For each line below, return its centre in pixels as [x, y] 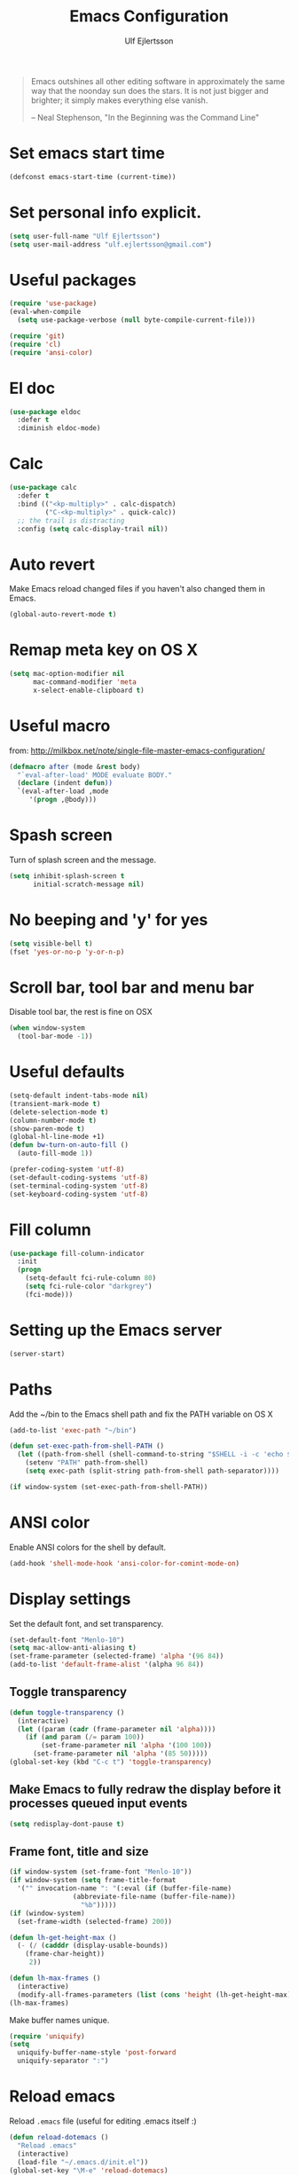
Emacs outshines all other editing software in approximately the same [158, 81]
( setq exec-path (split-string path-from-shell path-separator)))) [152, 1471]
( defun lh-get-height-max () [63, 1937]
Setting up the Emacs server [116, 1330]
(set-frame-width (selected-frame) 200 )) [95, 1921]
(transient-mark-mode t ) [55, 1103]
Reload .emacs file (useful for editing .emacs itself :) [103, 2121]
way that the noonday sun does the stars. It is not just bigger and [149, 90]
